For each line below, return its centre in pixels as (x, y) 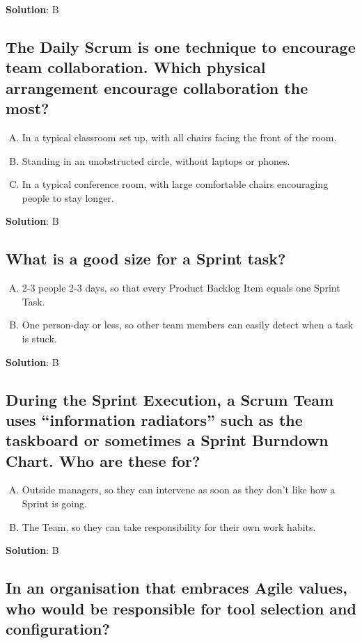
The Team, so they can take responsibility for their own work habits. (169, 526)
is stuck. (39, 338)
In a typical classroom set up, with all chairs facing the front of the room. (179, 137)
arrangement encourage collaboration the (157, 87)
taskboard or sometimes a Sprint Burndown (167, 440)
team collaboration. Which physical (136, 67)
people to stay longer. (68, 197)
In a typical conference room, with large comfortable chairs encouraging (175, 184)
